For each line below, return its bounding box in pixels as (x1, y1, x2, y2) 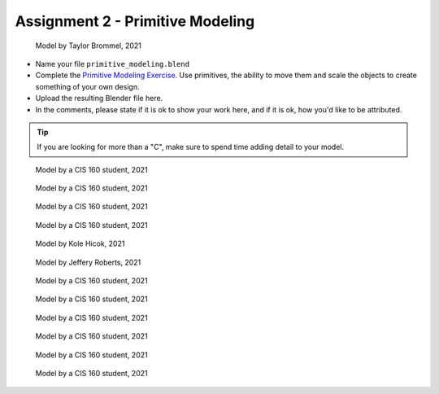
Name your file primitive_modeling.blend (35, 59, 190, 68)
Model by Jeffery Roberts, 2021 (35, 257, 141, 267)
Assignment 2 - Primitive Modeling (15, 12, 255, 30)
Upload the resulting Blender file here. (35, 94, 163, 103)
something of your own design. (35, 81, 140, 91)
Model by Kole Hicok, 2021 (35, 239, 125, 248)
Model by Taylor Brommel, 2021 (35, 41, 142, 50)
